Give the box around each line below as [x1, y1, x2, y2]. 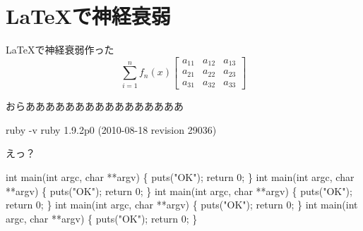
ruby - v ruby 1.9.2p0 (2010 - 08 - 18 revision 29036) [6, 122, 217, 137]
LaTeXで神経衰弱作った [6, 42, 114, 57]
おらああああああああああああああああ [6, 99, 184, 113]
